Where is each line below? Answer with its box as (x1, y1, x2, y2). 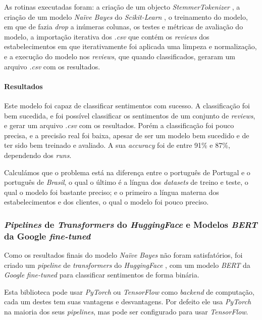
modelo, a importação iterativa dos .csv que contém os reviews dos (4, 31, 209, 42)
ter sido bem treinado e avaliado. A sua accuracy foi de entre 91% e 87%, (4, 140, 230, 150)
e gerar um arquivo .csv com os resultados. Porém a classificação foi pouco (4, 120, 234, 131)
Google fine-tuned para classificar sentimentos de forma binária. (4, 269, 199, 280)
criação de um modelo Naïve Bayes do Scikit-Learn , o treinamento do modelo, (4, 11, 248, 22)
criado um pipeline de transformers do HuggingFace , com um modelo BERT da (4, 259, 250, 270)
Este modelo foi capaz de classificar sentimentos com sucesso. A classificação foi (4, 100, 250, 110)
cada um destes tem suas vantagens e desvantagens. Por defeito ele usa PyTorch (4, 296, 251, 307)
